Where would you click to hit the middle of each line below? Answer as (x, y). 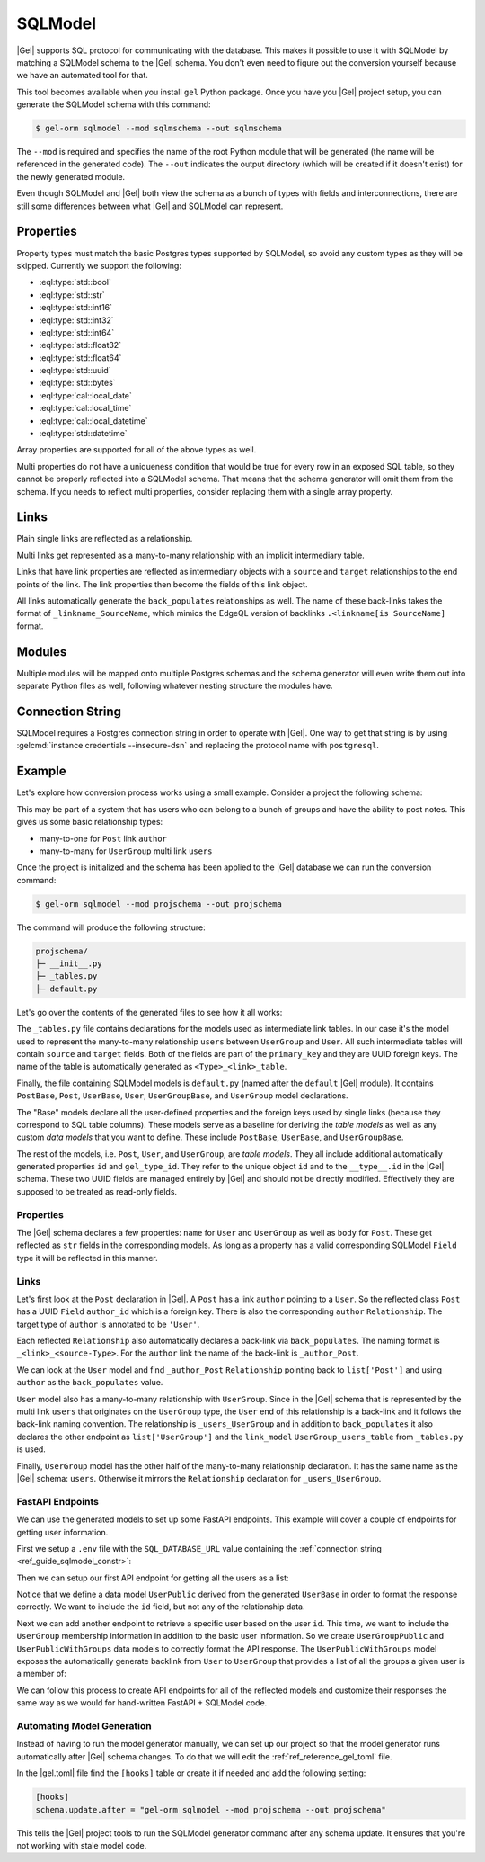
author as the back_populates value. (90, 1383)
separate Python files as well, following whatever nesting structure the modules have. (175, 686)
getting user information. (62, 1532)
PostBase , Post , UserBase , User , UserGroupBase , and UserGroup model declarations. (183, 1096)
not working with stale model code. (82, 1845)
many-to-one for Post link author (103, 838)
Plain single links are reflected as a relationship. (105, 539)
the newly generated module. (71, 176)
